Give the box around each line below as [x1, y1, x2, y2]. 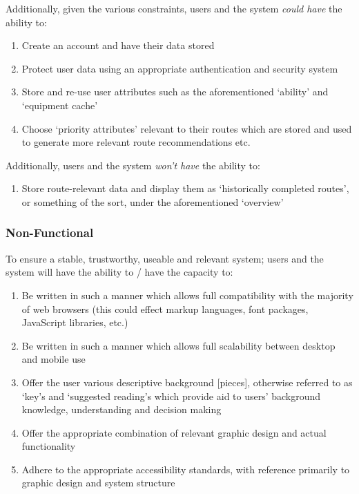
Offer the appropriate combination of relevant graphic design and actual [21, 425, 327, 439]
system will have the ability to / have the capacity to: [6, 265, 233, 279]
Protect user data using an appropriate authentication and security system [21, 61, 338, 75]
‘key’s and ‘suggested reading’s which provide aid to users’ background [21, 388, 321, 403]
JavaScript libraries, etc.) [21, 315, 128, 330]
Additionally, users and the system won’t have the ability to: [6, 158, 260, 172]
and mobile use [21, 352, 86, 366]
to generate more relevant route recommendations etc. [21, 135, 251, 149]
